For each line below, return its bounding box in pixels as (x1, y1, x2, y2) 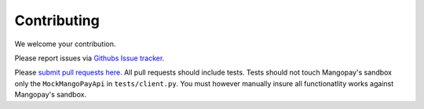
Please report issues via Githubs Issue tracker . (14, 53, 165, 63)
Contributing (14, 12, 100, 29)
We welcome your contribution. (14, 39, 116, 49)
